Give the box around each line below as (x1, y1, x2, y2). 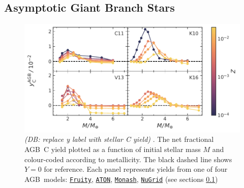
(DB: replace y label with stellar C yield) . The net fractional (24, 134, 214, 144)
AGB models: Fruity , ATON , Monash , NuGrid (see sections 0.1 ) (24, 173, 218, 184)
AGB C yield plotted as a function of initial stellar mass (24, 143, 201, 154)
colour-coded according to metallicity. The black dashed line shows (24, 154, 232, 164)
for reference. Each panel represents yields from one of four (44, 164, 228, 174)
